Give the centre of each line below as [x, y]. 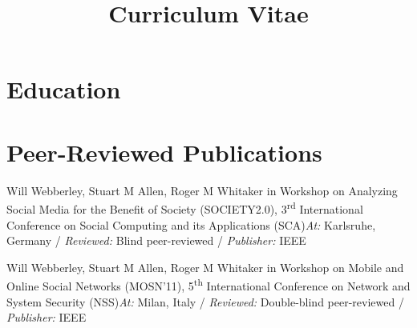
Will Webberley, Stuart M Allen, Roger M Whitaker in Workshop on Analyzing [202, 190]
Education [64, 89]
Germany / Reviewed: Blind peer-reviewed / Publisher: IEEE [156, 240]
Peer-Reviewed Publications [164, 152]
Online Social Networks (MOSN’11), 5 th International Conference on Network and [208, 284]
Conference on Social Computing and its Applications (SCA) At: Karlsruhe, [191, 224]
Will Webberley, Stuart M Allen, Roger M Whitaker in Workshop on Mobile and [205, 267]
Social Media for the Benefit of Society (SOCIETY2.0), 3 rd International [185, 208]
